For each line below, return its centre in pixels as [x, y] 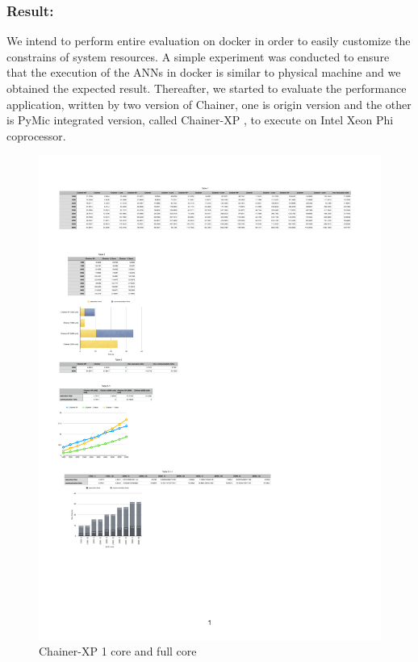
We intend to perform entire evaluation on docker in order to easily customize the [209, 41]
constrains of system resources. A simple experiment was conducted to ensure [198, 56]
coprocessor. [36, 135]
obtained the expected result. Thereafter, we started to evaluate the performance [207, 88]
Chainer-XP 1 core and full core [118, 651]
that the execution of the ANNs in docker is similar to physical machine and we [204, 72]
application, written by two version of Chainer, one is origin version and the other [209, 104]
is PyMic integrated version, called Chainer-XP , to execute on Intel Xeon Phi [200, 120]
